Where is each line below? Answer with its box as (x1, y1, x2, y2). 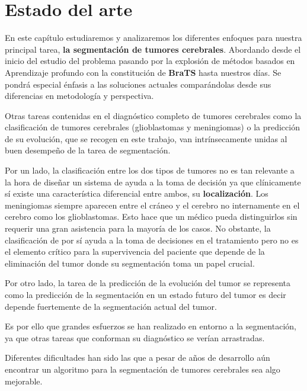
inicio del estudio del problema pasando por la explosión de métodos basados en (5, 55, 295, 67)
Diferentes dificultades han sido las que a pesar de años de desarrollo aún (5, 351, 270, 364)
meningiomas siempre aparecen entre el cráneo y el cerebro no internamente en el (5, 198, 300, 211)
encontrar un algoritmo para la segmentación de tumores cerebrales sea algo (5, 363, 280, 375)
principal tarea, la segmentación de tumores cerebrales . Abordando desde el (5, 43, 301, 55)
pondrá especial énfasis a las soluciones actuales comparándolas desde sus (5, 78, 271, 90)
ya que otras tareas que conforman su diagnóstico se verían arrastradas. (5, 331, 265, 344)
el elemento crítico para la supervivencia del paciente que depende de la (5, 245, 265, 258)
